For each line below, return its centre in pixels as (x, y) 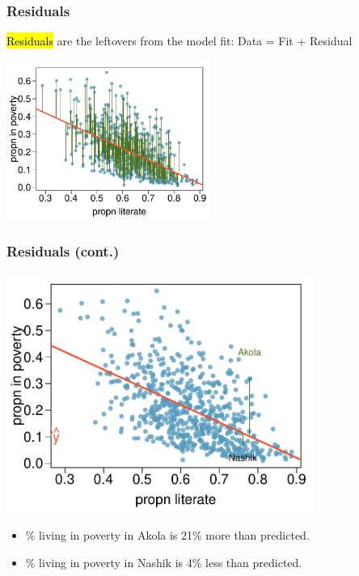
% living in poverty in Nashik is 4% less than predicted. (164, 562)
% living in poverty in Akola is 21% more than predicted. (167, 534)
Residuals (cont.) (63, 251)
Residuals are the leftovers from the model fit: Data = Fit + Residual (179, 41)
